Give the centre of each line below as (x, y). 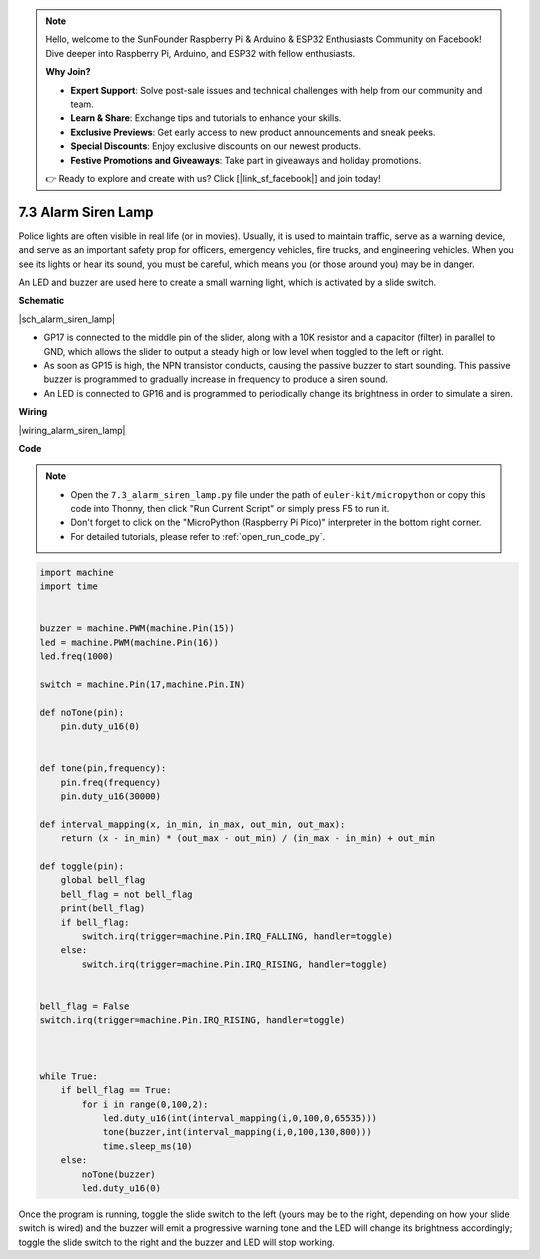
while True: (69, 1076)
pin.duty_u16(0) (100, 726)
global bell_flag (103, 880)
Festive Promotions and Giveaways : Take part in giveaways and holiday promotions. (246, 160)
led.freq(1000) (76, 656)
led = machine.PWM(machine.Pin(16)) (129, 642)
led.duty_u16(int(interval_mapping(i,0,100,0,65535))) (240, 1118)
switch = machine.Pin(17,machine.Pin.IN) (142, 684)
